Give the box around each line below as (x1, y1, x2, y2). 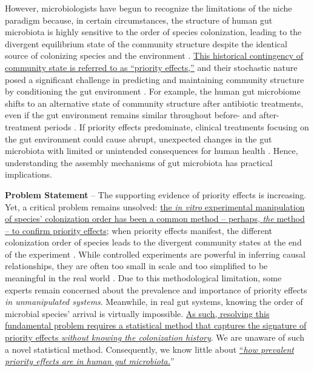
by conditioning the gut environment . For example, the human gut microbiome (5, 85, 301, 98)
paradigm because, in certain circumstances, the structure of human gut (5, 13, 273, 26)
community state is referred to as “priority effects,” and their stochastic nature (5, 61, 298, 73)
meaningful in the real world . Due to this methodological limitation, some (5, 272, 282, 284)
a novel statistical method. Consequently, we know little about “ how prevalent (5, 343, 294, 355)
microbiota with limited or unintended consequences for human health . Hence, (5, 144, 298, 157)
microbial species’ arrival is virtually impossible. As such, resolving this (5, 307, 270, 319)
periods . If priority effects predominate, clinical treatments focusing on (44, 120, 309, 133)
